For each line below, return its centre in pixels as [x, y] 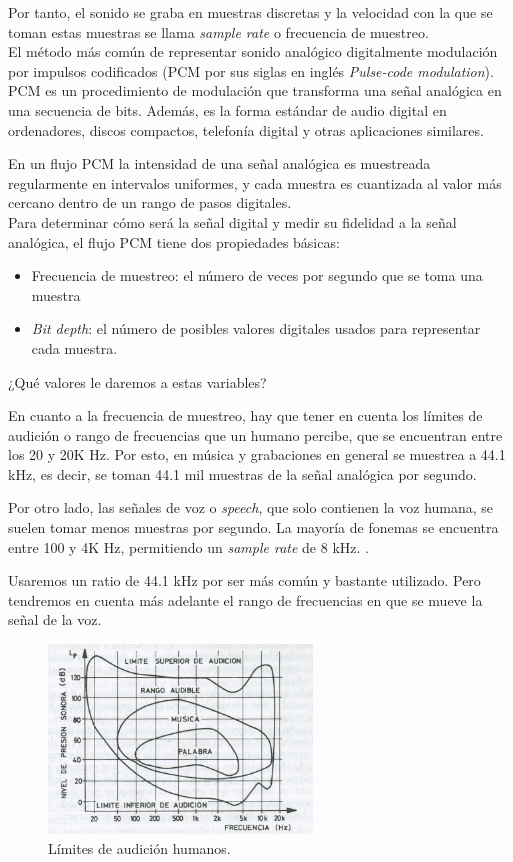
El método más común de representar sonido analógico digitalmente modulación [253, 51]
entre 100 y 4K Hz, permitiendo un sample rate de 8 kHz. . [188, 546]
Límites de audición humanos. [139, 847]
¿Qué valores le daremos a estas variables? [137, 381]
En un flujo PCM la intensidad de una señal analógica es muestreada [219, 163]
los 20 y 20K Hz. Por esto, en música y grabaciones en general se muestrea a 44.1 [257, 454]
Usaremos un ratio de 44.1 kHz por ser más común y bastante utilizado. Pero [244, 580]
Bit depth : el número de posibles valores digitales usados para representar [256, 328]
